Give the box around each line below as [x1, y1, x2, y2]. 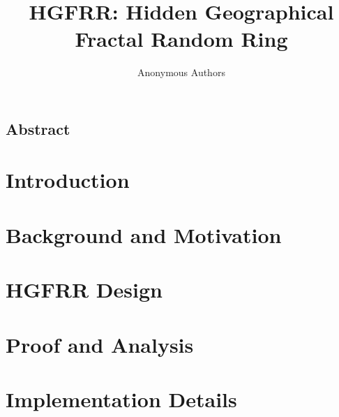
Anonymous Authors [137, 65, 225, 80]
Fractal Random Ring [75, 24, 288, 53]
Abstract [6, 117, 70, 139]
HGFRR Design [6, 275, 163, 304]
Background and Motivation [6, 220, 282, 249]
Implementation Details [6, 384, 237, 413]
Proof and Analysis [6, 330, 194, 358]
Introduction [6, 166, 130, 194]
